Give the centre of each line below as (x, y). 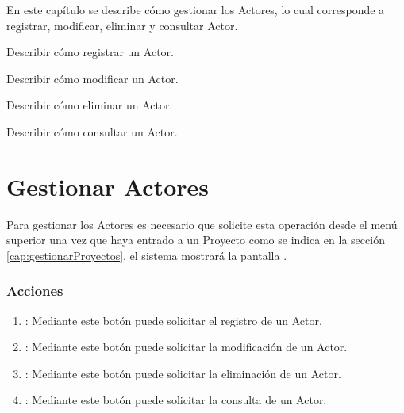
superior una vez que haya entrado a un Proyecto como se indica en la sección (196, 240)
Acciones (35, 291)
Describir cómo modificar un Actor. (92, 78)
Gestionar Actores (108, 186)
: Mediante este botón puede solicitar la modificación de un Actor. (186, 347)
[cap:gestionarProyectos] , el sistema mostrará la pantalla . (147, 255)
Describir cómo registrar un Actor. (90, 52)
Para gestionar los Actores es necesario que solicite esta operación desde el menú (202, 224)
